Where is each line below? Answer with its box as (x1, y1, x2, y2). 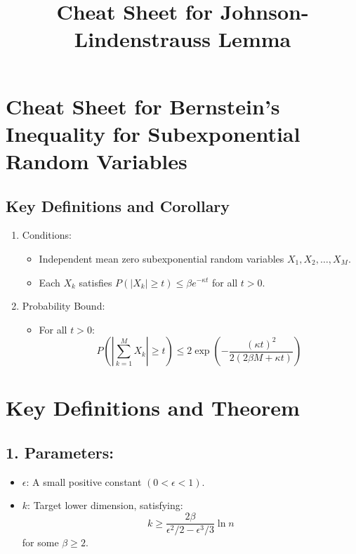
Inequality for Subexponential (6, 119, 301, 147)
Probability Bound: (22, 298, 105, 313)
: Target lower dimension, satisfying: (27, 498, 183, 513)
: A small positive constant (26, 474, 142, 489)
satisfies (79, 275, 112, 289)
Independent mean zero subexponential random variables (39, 251, 284, 265)
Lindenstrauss (74, 25, 211, 53)
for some (22, 535, 59, 550)
